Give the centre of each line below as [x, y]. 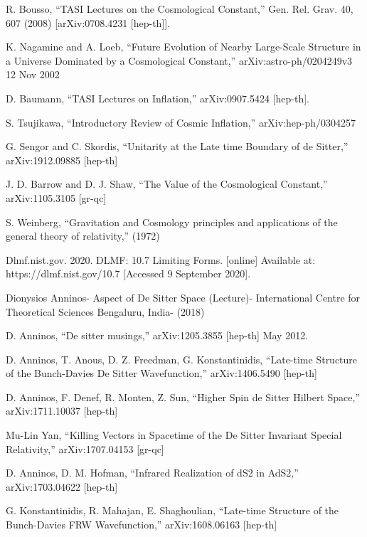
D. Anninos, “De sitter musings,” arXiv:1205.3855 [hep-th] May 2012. [157, 335]
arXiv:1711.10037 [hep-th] [62, 411]
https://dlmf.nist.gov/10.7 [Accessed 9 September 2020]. [128, 273]
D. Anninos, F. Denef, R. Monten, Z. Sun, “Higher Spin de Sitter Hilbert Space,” [183, 397]
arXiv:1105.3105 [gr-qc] [56, 197]
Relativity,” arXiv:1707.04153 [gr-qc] [85, 448]
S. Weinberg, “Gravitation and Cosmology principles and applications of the [172, 222]
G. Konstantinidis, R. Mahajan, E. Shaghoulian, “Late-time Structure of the [172, 510]
